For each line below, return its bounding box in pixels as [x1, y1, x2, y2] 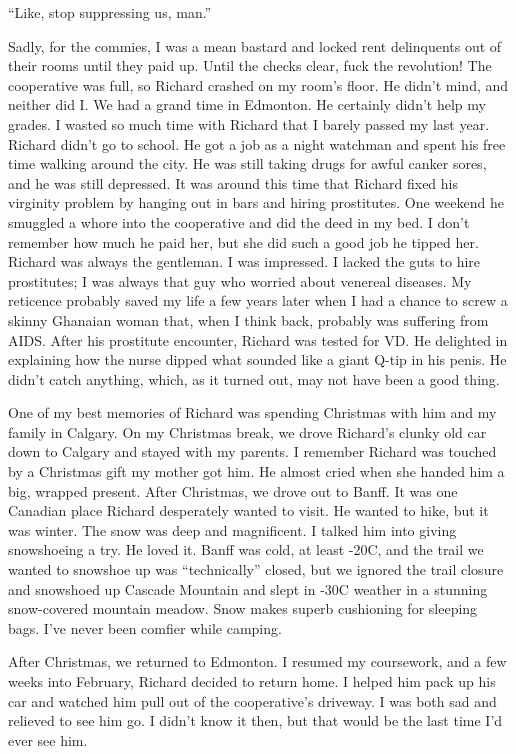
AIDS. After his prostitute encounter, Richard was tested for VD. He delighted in [8, 329, 508, 350]
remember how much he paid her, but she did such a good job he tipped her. [8, 231, 479, 252]
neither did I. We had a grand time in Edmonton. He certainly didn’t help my [8, 94, 486, 115]
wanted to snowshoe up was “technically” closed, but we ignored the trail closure [8, 559, 504, 580]
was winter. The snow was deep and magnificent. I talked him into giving [8, 519, 457, 540]
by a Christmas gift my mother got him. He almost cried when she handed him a [8, 461, 505, 482]
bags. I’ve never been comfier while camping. [8, 617, 282, 638]
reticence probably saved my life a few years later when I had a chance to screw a [8, 290, 508, 311]
